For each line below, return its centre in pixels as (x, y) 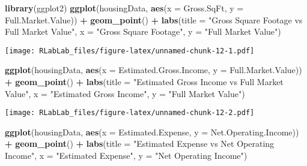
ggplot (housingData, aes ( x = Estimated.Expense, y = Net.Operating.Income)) (152, 132)
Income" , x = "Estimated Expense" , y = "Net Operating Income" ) (126, 156)
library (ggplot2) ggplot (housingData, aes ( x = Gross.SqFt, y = (124, 8)
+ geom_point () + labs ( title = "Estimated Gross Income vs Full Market (144, 82)
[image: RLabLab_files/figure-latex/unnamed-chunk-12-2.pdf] (130, 113)
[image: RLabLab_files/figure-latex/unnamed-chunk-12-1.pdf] (130, 51)
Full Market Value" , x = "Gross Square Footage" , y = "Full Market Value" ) (143, 31)
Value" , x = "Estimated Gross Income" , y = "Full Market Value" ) (125, 93)
